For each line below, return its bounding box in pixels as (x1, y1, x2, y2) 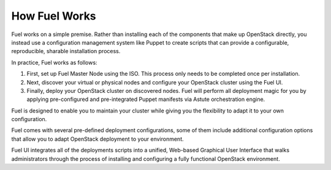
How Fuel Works (11, 9, 96, 23)
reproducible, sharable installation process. (11, 48, 121, 55)
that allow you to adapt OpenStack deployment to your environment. (11, 135, 184, 142)
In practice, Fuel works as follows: (11, 59, 97, 66)
